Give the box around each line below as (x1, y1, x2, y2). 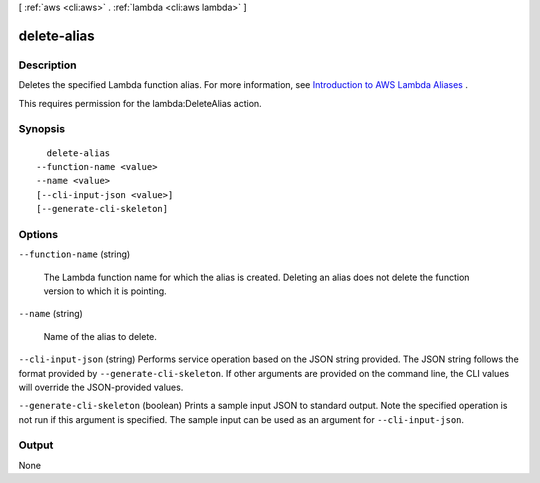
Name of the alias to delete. (43, 330, 157, 342)
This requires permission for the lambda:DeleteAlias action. (18, 97, 262, 109)
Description (18, 58, 77, 72)
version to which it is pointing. (43, 285, 167, 297)
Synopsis (18, 122, 65, 136)
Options (18, 227, 59, 241)
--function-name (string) (18, 248, 131, 260)
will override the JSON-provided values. (18, 381, 184, 393)
